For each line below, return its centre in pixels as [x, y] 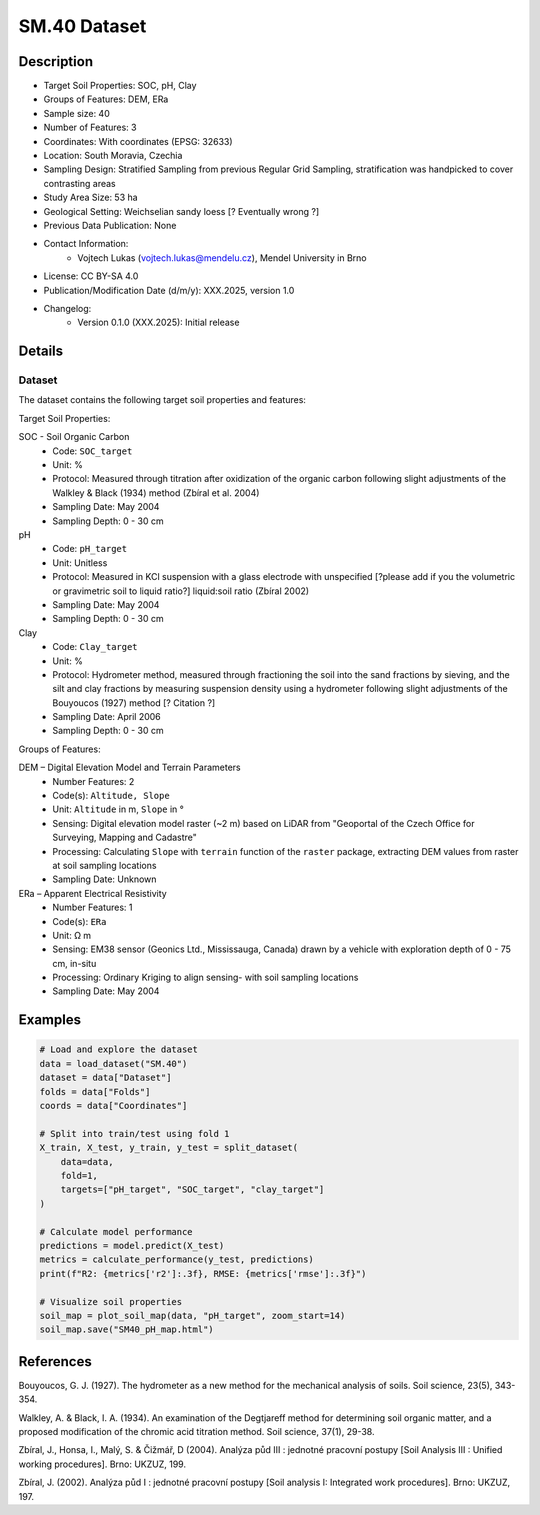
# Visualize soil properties [111, 1301]
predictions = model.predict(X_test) [132, 1245]
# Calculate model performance [116, 1231]
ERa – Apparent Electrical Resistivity [92, 893]
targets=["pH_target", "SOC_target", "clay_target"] [192, 1189]
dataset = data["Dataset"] [105, 1078]
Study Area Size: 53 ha [91, 197]
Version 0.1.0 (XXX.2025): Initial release [158, 322]
